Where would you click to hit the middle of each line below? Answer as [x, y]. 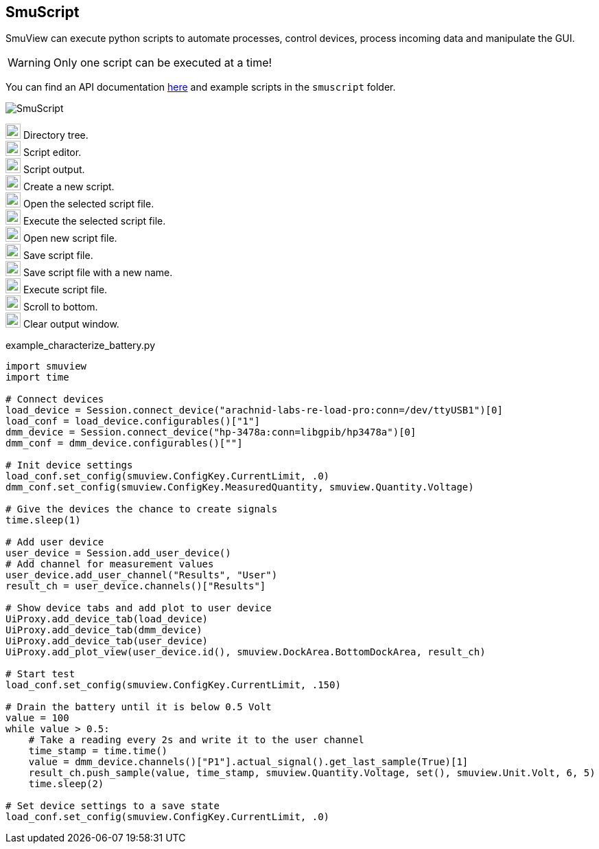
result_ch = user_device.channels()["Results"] [136, 586]
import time [37, 377]
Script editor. [52, 152]
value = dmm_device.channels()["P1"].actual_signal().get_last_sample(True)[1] [248, 762]
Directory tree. [56, 135]
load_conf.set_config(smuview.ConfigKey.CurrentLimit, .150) [173, 685]
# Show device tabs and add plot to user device [139, 608]
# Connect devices [55, 399]
